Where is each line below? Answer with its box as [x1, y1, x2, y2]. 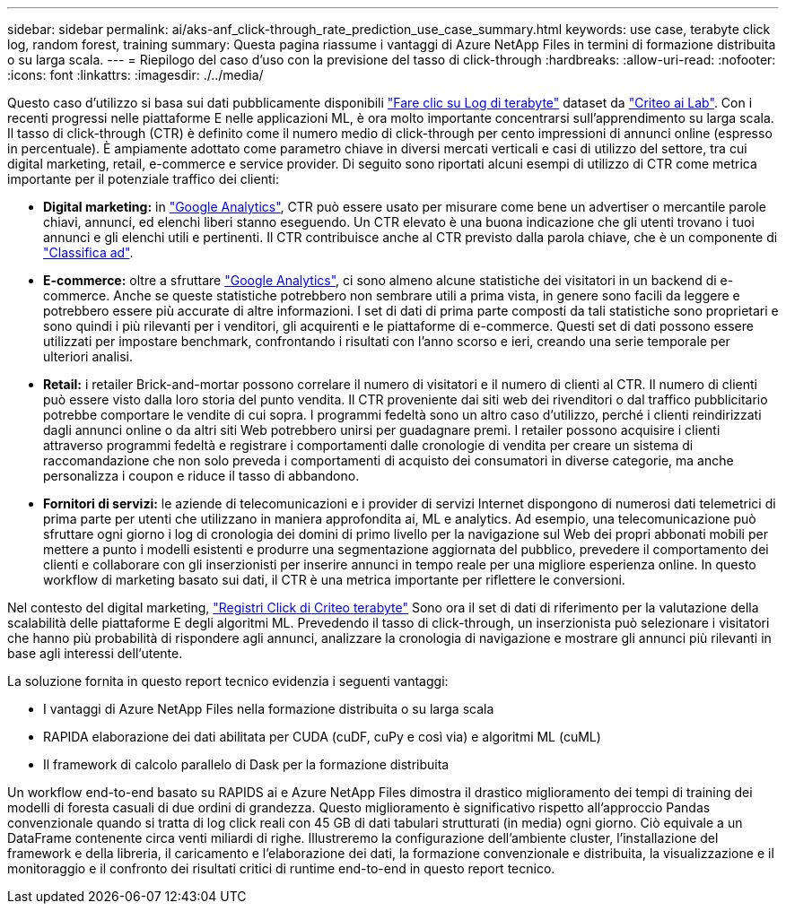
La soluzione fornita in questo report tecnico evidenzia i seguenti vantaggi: [7, 673, 449, 689]
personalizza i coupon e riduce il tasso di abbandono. [43, 468, 360, 483]
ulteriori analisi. [43, 349, 133, 364]
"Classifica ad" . [43, 245, 134, 260]
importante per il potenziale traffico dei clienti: [7, 171, 279, 187]
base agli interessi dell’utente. [7, 646, 183, 661]
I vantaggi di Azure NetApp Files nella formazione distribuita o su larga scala [43, 701, 494, 716]
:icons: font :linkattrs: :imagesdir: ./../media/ [7, 67, 264, 82]
